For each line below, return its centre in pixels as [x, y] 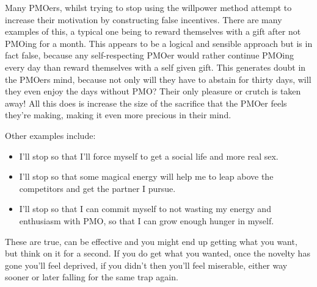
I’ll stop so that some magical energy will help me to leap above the [146, 176]
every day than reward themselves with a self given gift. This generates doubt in [155, 67]
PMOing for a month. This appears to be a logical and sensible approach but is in [159, 43]
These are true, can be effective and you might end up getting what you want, [151, 241]
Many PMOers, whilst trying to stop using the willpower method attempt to [148, 7]
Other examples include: [50, 135]
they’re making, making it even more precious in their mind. [118, 115]
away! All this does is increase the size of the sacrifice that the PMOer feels [146, 103]
